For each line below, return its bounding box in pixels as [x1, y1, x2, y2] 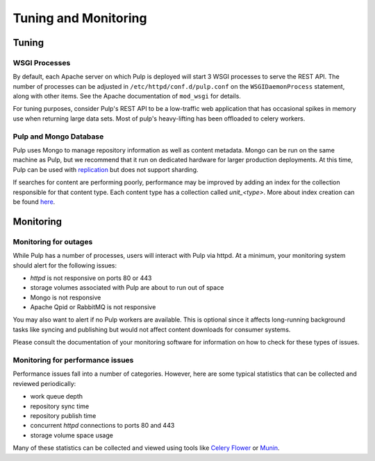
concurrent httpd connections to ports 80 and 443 [30, 421, 175, 430]
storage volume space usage [30, 430, 114, 440]
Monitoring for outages [12, 236, 93, 246]
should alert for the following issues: [12, 261, 117, 270]
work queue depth [30, 392, 83, 401]
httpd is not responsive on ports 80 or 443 [30, 274, 152, 282]
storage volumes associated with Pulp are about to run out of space [30, 284, 224, 292]
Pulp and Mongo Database [12, 132, 104, 141]
